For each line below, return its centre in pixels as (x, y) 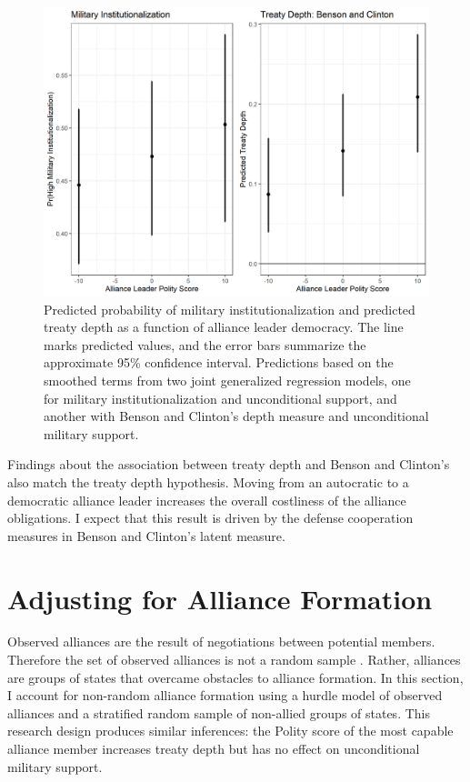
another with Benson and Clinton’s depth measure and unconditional (236, 416)
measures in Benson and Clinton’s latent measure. (146, 535)
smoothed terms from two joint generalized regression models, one (227, 380)
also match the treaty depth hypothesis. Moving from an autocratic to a (208, 481)
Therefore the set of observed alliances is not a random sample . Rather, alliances (234, 660)
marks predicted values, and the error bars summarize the (205, 344)
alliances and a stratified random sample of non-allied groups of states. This (219, 712)
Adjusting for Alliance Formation (220, 598)
